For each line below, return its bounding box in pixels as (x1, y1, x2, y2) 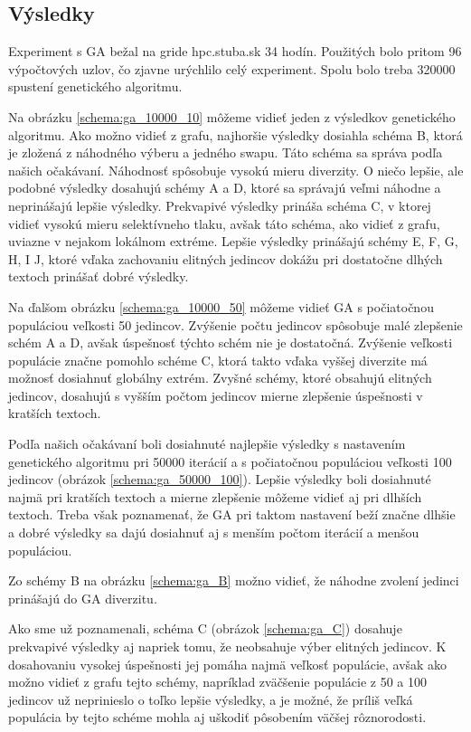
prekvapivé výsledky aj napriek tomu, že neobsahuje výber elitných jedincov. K (8, 637, 447, 656)
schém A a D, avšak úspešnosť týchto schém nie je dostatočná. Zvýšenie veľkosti (8, 333, 453, 352)
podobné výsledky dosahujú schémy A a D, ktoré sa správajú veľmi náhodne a (8, 178, 441, 197)
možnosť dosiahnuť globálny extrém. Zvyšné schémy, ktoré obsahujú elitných (8, 368, 432, 387)
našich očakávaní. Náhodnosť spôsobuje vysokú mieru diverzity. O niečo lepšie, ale (8, 160, 464, 179)
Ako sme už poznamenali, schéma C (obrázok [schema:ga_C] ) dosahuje (8, 619, 402, 638)
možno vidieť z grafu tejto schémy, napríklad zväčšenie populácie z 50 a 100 (8, 672, 427, 691)
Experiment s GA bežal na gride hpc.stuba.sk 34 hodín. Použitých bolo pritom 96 (8, 42, 462, 61)
